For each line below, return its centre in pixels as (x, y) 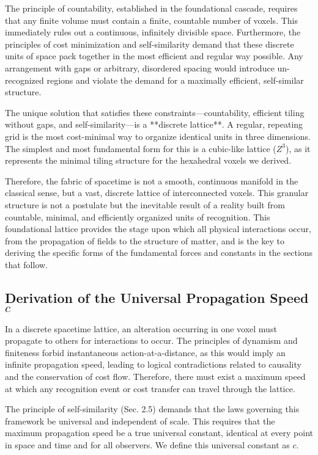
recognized (24, 80)
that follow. (27, 264)
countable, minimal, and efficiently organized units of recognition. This (138, 217)
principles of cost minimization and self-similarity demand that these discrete (150, 44)
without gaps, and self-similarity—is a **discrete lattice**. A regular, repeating (154, 124)
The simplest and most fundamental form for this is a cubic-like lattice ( (141, 148)
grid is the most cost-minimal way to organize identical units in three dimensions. (158, 136)
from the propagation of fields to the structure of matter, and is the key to (145, 240)
